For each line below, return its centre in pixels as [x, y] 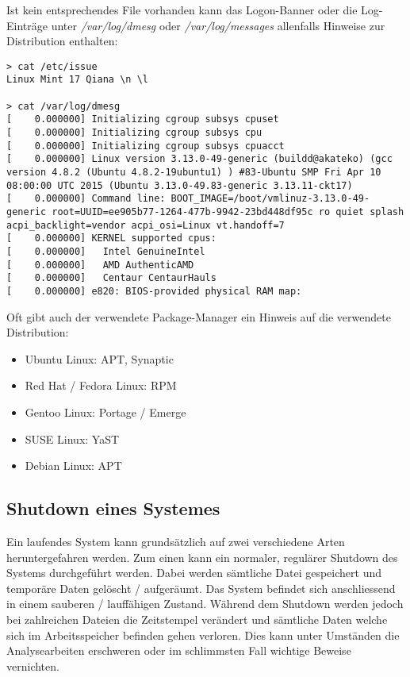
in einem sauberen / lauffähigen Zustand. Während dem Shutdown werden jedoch [205, 604]
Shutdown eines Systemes [113, 508]
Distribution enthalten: [62, 41]
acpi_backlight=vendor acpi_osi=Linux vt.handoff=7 [146, 225]
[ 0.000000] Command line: [86, 199]
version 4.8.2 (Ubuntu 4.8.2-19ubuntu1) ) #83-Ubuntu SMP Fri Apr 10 [194, 173]
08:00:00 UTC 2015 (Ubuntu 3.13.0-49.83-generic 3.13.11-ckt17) [180, 185]
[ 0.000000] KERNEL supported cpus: [111, 238]
